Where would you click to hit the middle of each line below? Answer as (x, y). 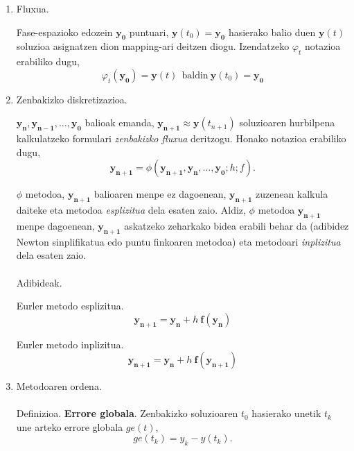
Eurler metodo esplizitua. (70, 306)
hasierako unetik (286, 413)
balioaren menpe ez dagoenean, (160, 194)
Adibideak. (39, 282)
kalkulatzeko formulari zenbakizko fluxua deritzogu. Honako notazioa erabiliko (181, 138)
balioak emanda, (120, 122)
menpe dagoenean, (55, 225)
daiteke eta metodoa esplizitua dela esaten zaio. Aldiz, (131, 210)
